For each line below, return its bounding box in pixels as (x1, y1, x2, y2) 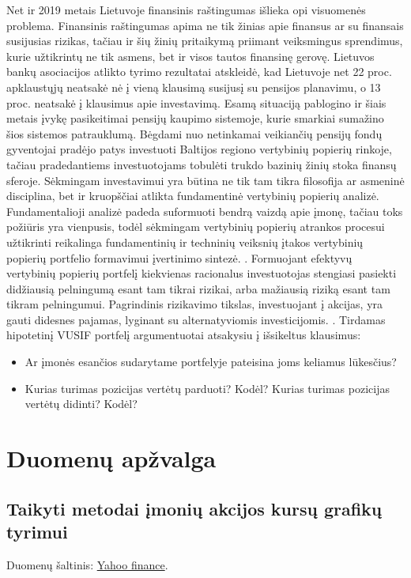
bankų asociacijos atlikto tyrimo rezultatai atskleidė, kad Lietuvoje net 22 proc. (6, 63, 392, 80)
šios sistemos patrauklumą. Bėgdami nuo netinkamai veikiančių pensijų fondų (6, 125, 383, 142)
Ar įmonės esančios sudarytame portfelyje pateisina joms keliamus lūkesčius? (25, 353, 397, 370)
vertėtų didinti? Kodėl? (25, 395, 138, 412)
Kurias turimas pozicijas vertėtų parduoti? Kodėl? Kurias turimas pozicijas (25, 380, 390, 396)
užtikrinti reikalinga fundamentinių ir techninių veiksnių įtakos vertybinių (6, 233, 364, 250)
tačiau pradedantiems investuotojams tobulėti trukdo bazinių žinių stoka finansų (6, 156, 397, 172)
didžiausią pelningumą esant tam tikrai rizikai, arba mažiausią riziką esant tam (6, 280, 390, 297)
